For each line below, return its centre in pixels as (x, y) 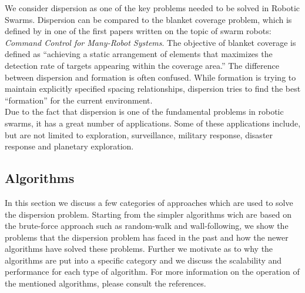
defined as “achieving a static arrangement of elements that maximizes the (139, 54)
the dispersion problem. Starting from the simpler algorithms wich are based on (148, 214)
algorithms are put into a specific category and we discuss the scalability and (143, 260)
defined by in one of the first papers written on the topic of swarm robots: (138, 31)
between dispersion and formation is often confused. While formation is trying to (150, 77)
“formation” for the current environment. (79, 100)
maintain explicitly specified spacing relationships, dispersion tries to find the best (153, 89)
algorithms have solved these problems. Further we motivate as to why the (139, 249)
